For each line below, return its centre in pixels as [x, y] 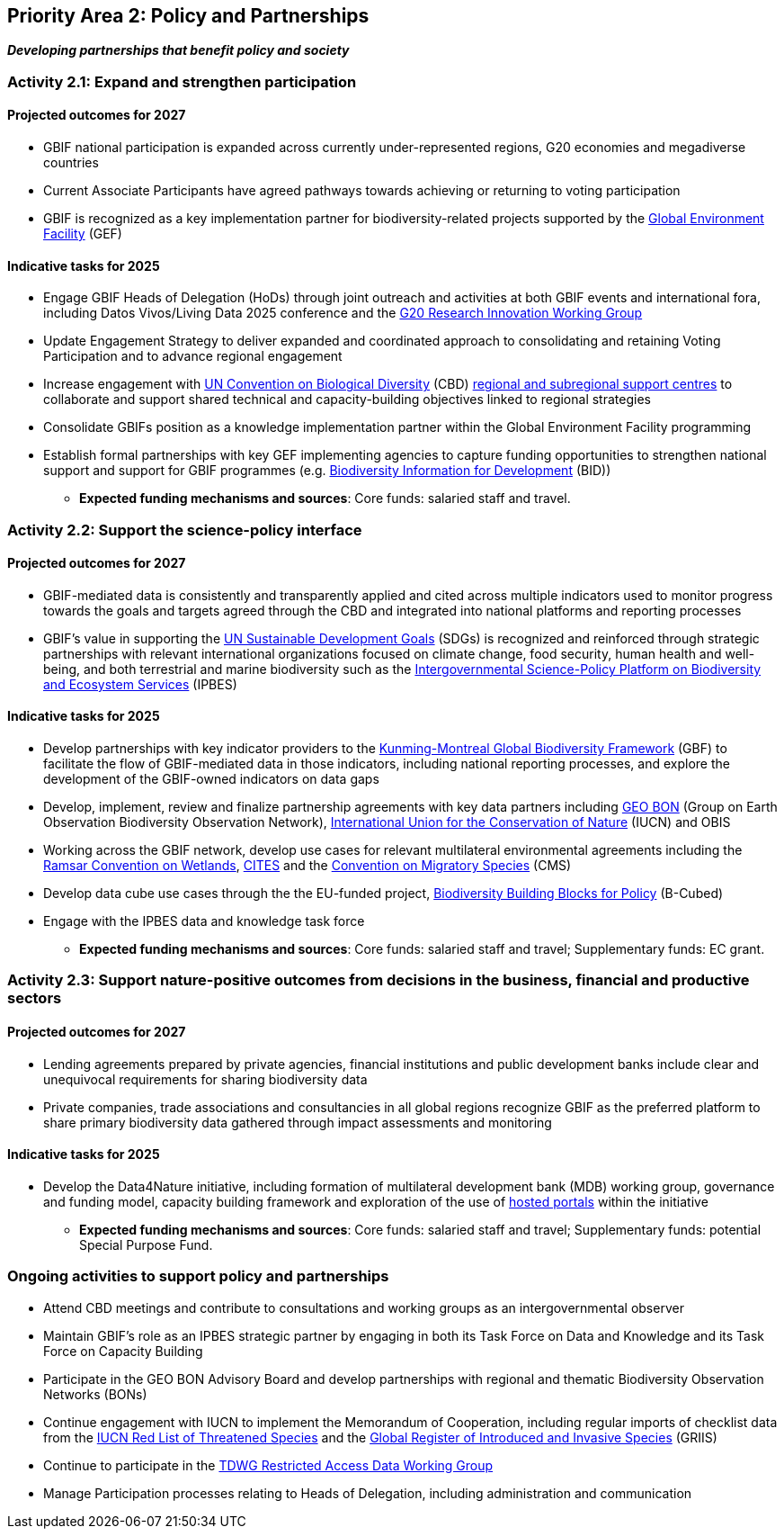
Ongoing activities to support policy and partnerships [198, 1276]
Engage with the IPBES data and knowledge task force [204, 921]
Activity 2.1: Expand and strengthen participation [182, 81]
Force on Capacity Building [123, 1351]
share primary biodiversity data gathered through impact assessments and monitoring [298, 1122]
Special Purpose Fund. [146, 1244]
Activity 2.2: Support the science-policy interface [185, 530]
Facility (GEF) [83, 234]
